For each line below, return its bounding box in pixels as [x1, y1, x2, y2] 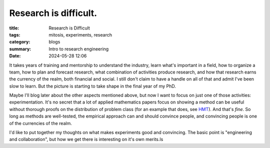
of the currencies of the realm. [9, 120, 72, 126]
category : [9, 39, 30, 45]
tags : [9, 31, 20, 37]
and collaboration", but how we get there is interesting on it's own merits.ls [9, 136, 163, 142]
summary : [9, 45, 31, 52]
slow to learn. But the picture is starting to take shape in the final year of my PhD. [9, 83, 176, 89]
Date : [9, 53, 21, 59]
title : [9, 25, 19, 31]
